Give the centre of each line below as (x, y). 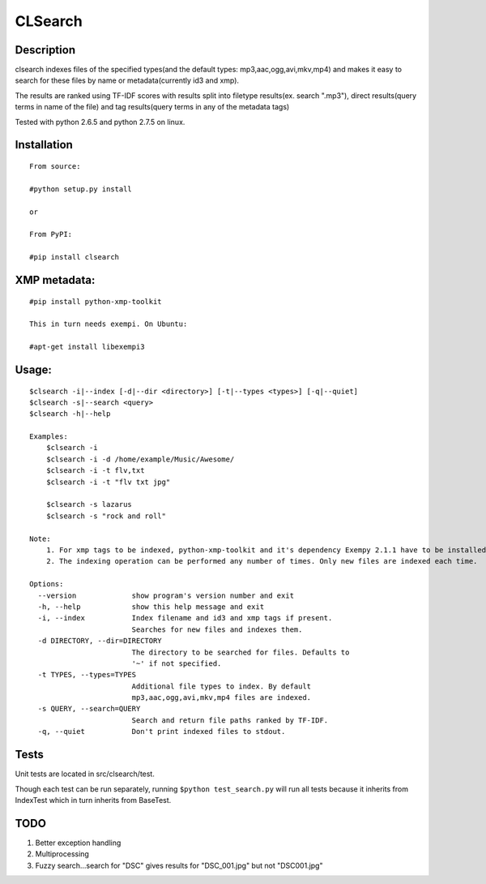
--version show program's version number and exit (166, 595)
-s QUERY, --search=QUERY (89, 709)
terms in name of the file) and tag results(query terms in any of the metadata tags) (152, 107)
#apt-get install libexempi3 (87, 347)
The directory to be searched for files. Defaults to (241, 652)
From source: (55, 167)
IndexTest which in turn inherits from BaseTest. (93, 800)
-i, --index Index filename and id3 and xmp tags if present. (185, 618)
